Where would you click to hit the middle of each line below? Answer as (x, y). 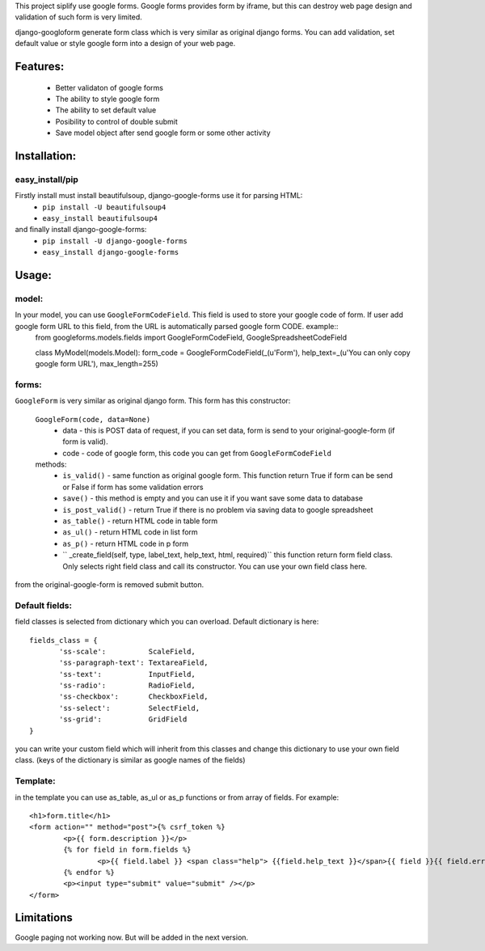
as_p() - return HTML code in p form (126, 543)
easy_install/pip (46, 180)
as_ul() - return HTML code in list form (130, 532)
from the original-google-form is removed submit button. (110, 584)
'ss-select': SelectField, (130, 708)
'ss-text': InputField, (127, 674)
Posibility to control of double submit (116, 121)
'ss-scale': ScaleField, (127, 651)
